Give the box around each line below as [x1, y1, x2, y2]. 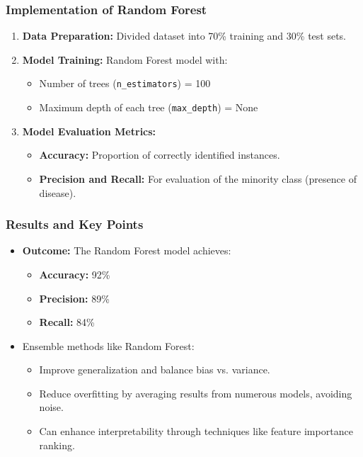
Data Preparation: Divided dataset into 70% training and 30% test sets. [22, 28, 346, 43]
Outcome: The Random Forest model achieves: [22, 243, 231, 258]
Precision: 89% [39, 290, 110, 305]
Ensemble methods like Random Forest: [22, 338, 195, 353]
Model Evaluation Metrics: [22, 123, 156, 138]
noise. [39, 400, 64, 414]
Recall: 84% [39, 315, 95, 329]
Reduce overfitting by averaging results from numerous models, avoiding [39, 385, 352, 400]
